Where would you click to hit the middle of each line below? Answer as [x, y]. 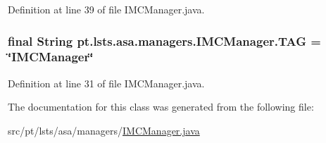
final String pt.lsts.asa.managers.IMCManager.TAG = [164, 41]
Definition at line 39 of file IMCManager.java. [106, 9]
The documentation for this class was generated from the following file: [161, 107]
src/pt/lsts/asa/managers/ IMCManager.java [104, 130]
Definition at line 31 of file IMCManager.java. [106, 83]
